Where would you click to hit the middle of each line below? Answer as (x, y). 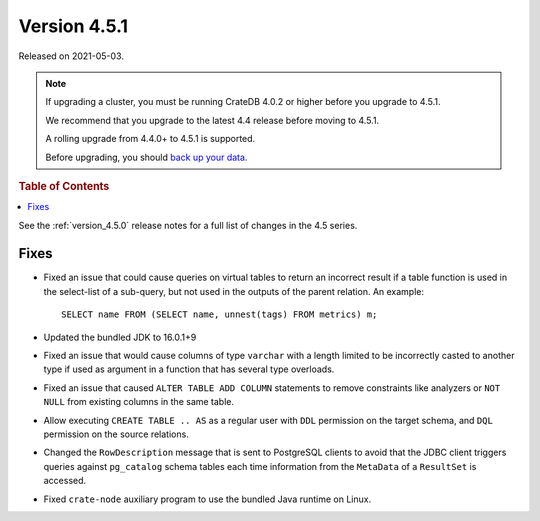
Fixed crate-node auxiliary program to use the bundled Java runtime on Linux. (207, 499)
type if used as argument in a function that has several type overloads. (189, 369)
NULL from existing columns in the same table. (139, 402)
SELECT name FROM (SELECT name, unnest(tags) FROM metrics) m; (219, 314)
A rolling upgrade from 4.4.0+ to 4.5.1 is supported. (150, 139)
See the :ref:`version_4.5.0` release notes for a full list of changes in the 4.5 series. (188, 225)
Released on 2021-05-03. (71, 56)
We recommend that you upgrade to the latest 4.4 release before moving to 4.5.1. (212, 120)
